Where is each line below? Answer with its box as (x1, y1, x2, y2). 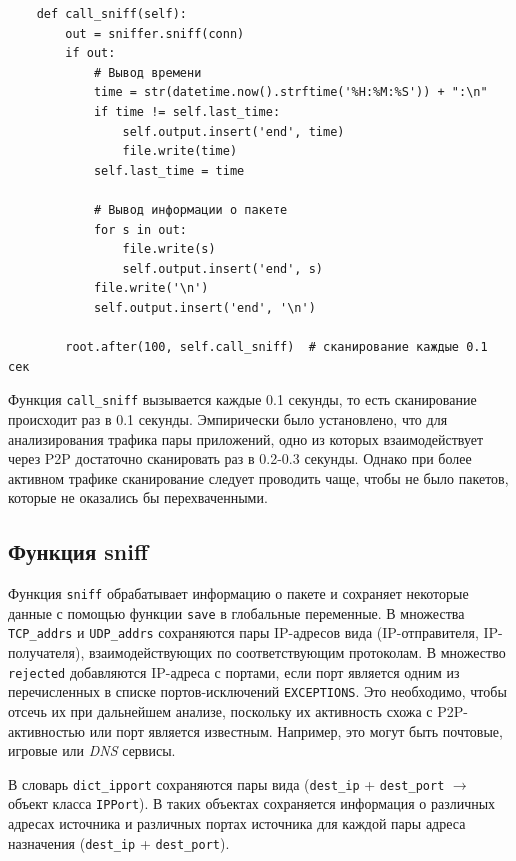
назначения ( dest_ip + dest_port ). (8, 832, 230, 853)
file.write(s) (122, 242, 216, 257)
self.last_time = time (93, 163, 245, 178)
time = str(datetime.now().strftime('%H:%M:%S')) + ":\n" (93, 85, 488, 100)
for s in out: (93, 222, 187, 237)
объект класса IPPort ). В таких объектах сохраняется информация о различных (8, 793, 496, 814)
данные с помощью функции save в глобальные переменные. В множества (8, 602, 465, 623)
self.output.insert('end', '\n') (93, 300, 316, 315)
